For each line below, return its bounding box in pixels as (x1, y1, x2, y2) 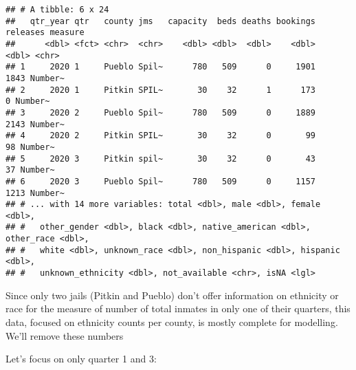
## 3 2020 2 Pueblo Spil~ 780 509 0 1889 (5, 107, 316, 118)
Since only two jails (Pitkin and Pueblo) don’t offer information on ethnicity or (5, 287, 339, 302)
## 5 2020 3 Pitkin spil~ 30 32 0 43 (5, 153, 316, 164)
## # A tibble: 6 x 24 (5, 5, 109, 14)
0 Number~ (5, 96, 50, 107)
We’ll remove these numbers (5, 328, 124, 342)
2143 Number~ (5, 119, 65, 129)
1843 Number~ (5, 73, 65, 83)
